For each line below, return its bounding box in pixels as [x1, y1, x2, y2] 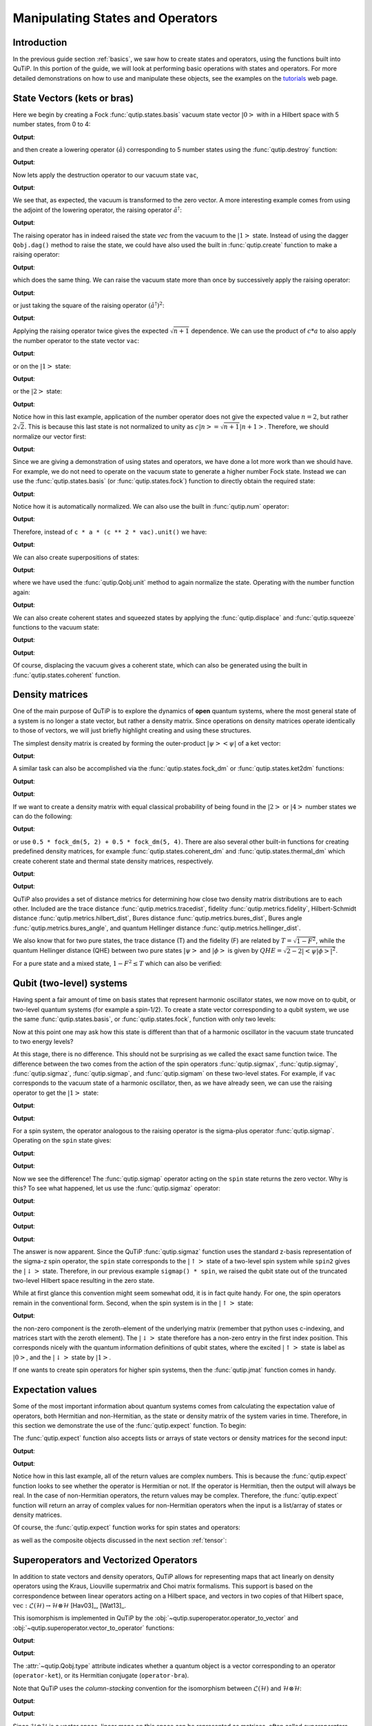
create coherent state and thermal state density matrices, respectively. [12, 857, 214, 865]
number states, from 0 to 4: [12, 120, 91, 128]
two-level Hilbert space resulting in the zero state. [12, 1277, 155, 1285]
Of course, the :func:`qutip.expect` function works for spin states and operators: [12, 1523, 240, 1532]
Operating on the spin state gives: [12, 1136, 112, 1145]
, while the [316, 936, 346, 945]
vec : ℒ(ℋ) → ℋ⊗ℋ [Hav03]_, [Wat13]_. [12, 1601, 127, 1609]
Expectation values [12, 1384, 97, 1396]
